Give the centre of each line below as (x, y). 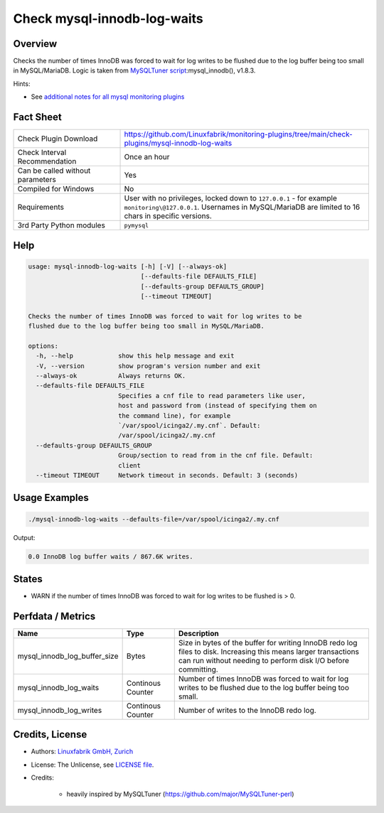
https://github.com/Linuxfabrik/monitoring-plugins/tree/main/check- (239, 134)
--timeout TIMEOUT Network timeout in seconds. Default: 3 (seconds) (167, 475)
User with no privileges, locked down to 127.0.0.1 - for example (231, 198)
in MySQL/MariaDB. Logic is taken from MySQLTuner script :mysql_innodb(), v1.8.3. (134, 70)
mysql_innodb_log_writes (60, 710)
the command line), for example (174, 415)
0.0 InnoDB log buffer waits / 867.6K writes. (111, 556)
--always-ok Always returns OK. (111, 376)
